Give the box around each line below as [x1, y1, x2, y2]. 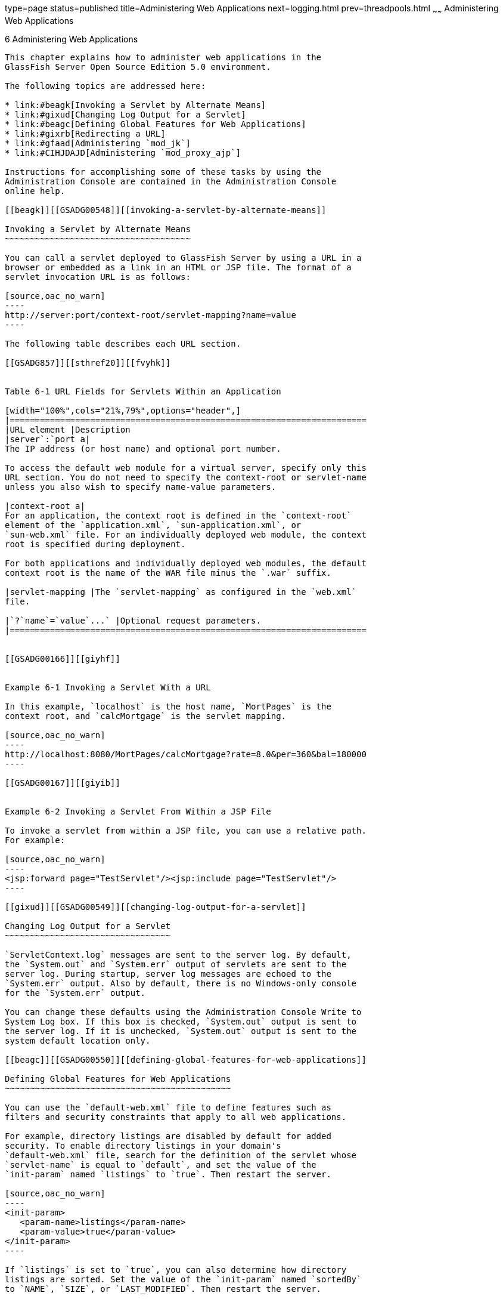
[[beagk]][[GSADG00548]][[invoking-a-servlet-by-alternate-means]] [5, 205, 327, 215]
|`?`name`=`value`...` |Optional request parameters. [5, 615, 261, 625]
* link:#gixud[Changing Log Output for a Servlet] [5, 109, 246, 119]
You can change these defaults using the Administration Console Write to [5, 1007, 362, 1017]
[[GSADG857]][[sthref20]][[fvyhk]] [5, 357, 171, 368]
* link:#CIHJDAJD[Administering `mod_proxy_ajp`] [5, 147, 241, 158]
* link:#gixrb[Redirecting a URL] [5, 128, 166, 138]
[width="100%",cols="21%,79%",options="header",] [5, 405, 241, 415]
